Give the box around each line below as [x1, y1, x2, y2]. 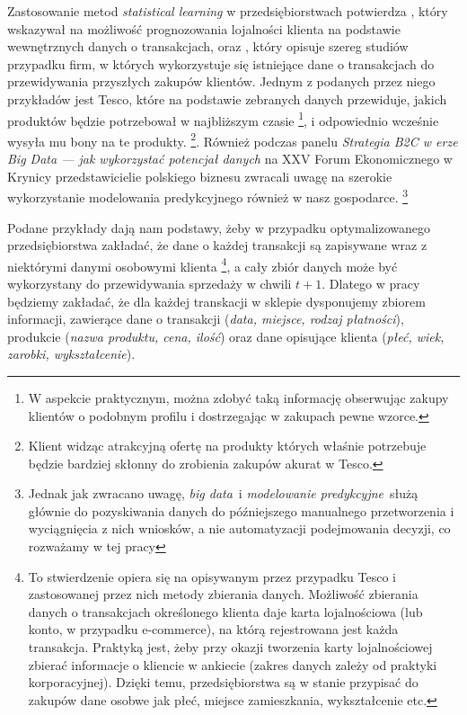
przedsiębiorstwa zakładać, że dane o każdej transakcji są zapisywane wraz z [7, 236, 427, 255]
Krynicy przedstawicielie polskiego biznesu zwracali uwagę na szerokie [7, 166, 392, 185]
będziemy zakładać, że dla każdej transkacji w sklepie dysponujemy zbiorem [7, 291, 426, 310]
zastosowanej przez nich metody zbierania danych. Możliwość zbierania [28, 585, 419, 603]
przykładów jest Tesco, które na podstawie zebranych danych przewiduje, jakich [7, 89, 447, 108]
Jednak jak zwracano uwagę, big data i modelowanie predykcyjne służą [28, 484, 419, 503]
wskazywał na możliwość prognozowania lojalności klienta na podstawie [7, 19, 401, 38]
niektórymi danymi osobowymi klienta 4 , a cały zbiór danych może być [7, 254, 398, 275]
